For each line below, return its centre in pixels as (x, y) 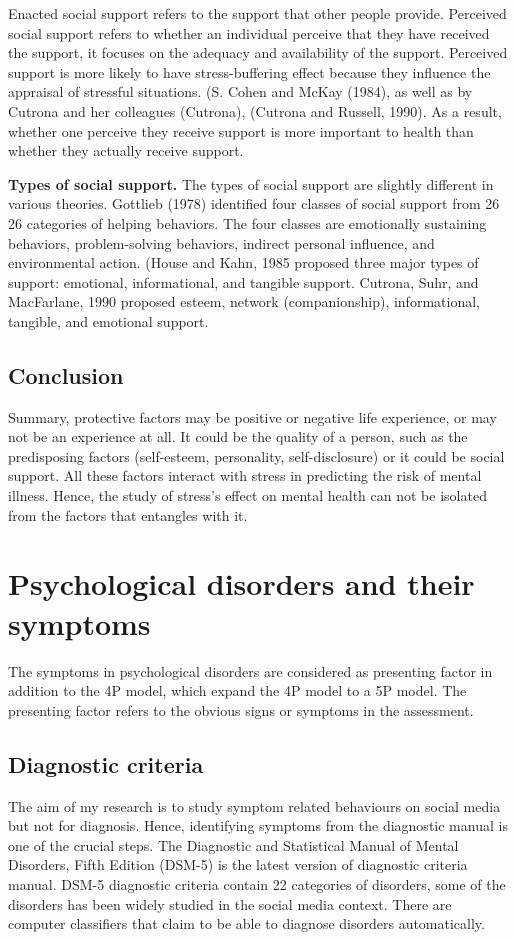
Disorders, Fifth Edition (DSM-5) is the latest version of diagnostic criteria (238, 864)
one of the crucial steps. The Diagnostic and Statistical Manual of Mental (233, 844)
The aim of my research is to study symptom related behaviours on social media (254, 805)
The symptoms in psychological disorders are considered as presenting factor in (250, 670)
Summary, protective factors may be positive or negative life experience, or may (252, 416)
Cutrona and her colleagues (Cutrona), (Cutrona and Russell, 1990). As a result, (255, 110)
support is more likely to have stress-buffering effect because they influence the (249, 71)
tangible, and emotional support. (108, 320)
